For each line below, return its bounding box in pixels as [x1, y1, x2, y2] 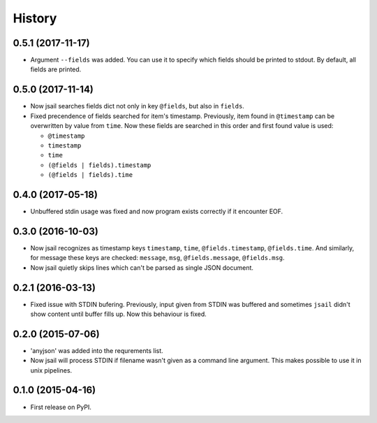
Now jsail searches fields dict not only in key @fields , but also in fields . [30, 102, 244, 110]
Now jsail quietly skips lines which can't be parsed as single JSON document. [30, 263, 254, 272]
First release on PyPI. [30, 403, 92, 411]
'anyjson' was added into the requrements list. [30, 346, 163, 354]
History [13, 10, 57, 26]
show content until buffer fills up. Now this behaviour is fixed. [30, 310, 207, 318]
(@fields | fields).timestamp [47, 161, 151, 169]
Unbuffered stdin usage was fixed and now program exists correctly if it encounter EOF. [30, 207, 283, 215]
